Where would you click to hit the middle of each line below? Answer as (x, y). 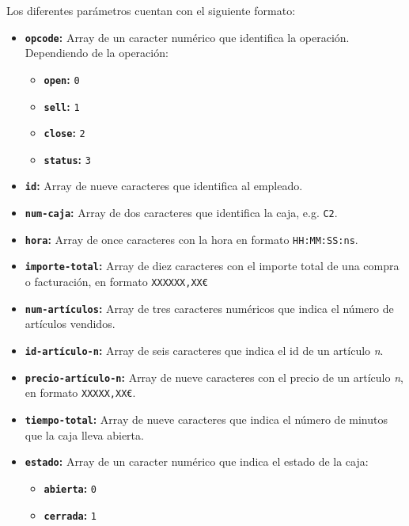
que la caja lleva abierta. (84, 435)
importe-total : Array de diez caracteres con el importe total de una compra (212, 266)
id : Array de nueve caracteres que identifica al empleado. (164, 186)
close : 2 (64, 133)
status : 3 (67, 159)
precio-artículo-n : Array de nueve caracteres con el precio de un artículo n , (214, 377)
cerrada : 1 (70, 515)
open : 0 (62, 79)
